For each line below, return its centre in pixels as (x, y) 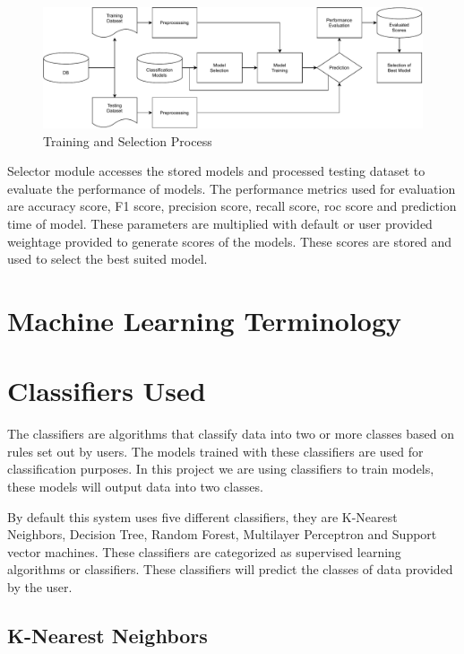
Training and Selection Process (128, 140)
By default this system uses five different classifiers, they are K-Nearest (202, 516)
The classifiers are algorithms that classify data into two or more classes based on (231, 434)
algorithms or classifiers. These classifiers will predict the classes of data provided (230, 569)
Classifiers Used (107, 391)
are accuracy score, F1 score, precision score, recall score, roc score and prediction (232, 206)
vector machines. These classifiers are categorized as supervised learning (204, 551)
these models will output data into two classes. (135, 487)
